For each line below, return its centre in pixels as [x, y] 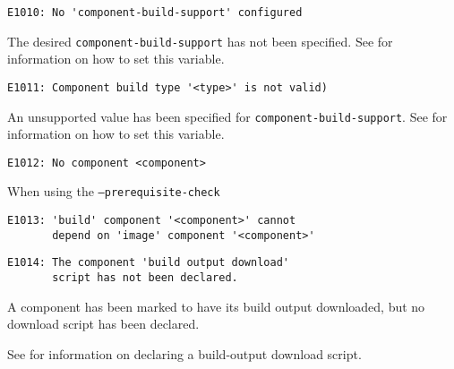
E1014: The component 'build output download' [148, 263]
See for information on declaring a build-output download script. [184, 353]
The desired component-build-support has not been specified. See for [200, 41]
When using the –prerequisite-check [114, 191]
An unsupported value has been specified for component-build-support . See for [227, 116]
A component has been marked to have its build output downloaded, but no [216, 306]
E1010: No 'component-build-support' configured [155, 13]
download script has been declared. [103, 324]
